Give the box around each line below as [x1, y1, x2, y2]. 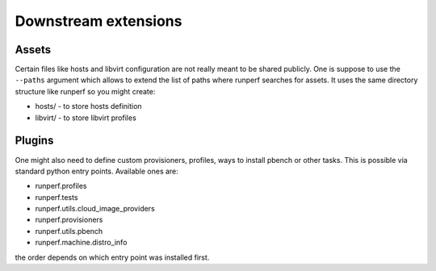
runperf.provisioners [35, 215, 103, 225]
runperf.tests [35, 192, 78, 202]
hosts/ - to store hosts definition [35, 102, 142, 111]
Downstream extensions [15, 12, 182, 30]
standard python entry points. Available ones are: [15, 166, 179, 176]
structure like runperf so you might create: [15, 86, 156, 96]
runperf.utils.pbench [35, 226, 103, 236]
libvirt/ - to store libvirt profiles [35, 113, 136, 123]
